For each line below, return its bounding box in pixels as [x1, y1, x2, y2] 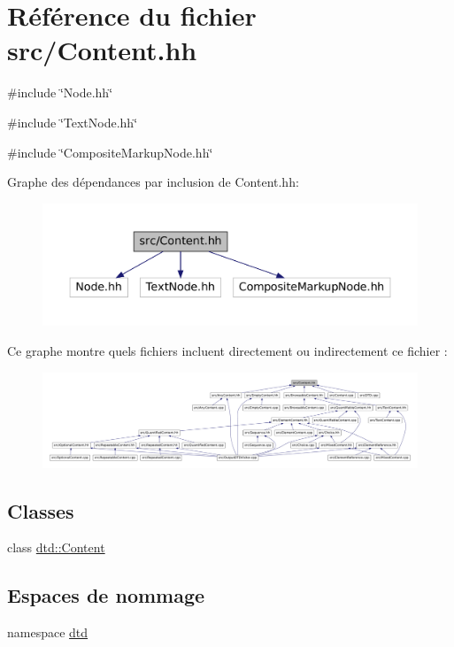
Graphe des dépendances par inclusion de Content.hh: [7, 173, 299, 191]
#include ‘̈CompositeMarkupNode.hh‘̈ [7, 142, 213, 161]
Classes [7, 497, 74, 524]
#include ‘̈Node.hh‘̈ [7, 83, 113, 102]
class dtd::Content [7, 538, 105, 557]
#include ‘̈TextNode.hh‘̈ [7, 112, 138, 131]
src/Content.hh [7, 32, 197, 68]
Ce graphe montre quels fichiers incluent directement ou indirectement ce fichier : [7, 341, 448, 359]
